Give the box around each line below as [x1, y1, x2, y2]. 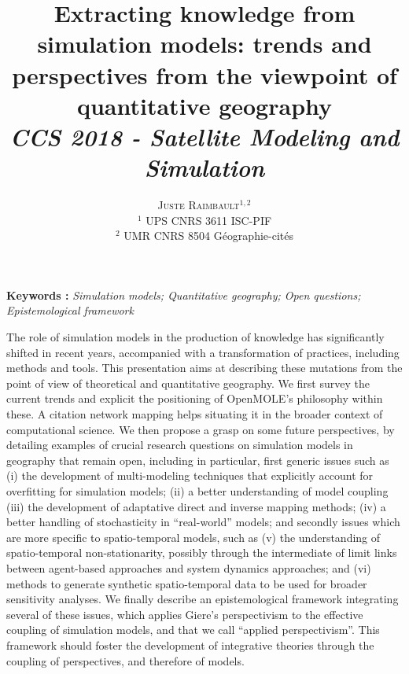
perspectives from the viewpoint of [12, 58, 397, 90]
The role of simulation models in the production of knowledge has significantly [6, 329, 385, 345]
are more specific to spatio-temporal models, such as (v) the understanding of [6, 529, 381, 545]
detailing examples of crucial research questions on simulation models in [6, 436, 353, 453]
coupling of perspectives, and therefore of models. [6, 652, 245, 668]
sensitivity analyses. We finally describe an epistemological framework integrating [6, 591, 399, 607]
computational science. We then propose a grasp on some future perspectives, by [6, 421, 395, 437]
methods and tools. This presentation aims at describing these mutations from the [6, 359, 403, 376]
